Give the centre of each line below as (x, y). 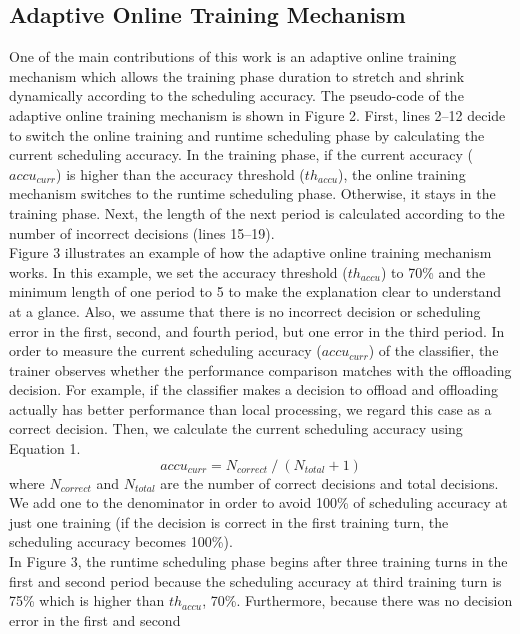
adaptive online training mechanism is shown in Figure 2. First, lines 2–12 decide (257, 114)
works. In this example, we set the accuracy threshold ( (178, 271)
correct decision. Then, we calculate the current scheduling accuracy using (236, 428)
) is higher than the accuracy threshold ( (180, 173)
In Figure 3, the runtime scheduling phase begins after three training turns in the (258, 561)
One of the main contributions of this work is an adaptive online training (233, 56)
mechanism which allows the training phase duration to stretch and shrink (237, 75)
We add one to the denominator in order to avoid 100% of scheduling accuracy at (258, 502)
